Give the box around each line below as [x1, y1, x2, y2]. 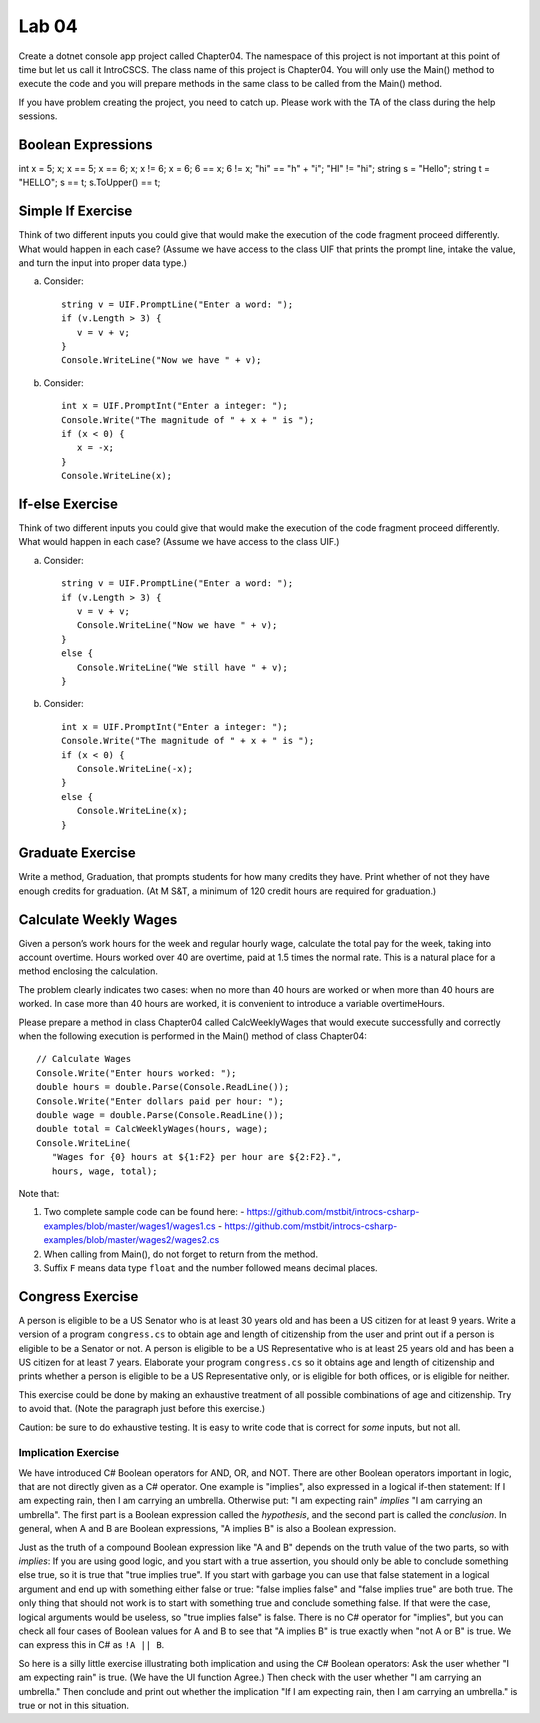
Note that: [18, 1187, 60, 1199]
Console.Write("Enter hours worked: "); [36, 1067, 237, 1079]
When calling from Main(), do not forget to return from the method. [43, 1248, 319, 1260]
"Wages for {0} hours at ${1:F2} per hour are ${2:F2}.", [51, 1151, 342, 1163]
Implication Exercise [18, 1446, 120, 1460]
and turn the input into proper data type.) [18, 257, 188, 269]
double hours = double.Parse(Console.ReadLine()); [36, 1081, 290, 1093]
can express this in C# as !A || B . [18, 1639, 165, 1651]
